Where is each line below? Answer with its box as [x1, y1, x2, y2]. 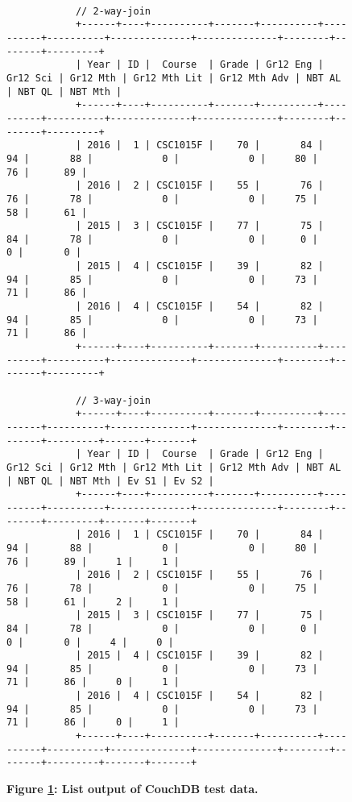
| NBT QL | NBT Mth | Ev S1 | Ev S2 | [6, 475, 214, 487]
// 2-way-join [75, 5, 151, 17]
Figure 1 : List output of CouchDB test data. [6, 780, 259, 797]
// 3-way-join [75, 394, 151, 406]
